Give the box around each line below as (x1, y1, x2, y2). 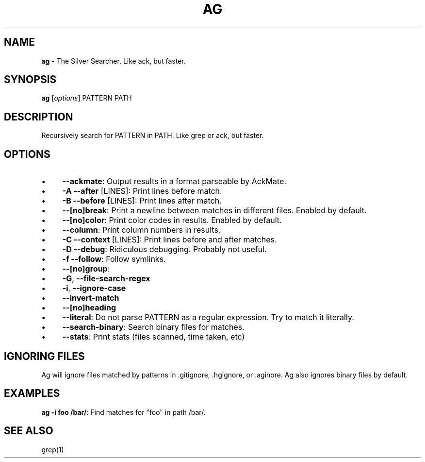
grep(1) (41, 445, 64, 454)
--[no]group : (62, 264, 110, 274)
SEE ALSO (4, 425, 53, 437)
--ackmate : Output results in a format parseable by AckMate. (62, 176, 287, 187)
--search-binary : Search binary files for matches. (62, 322, 245, 332)
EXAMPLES (4, 387, 60, 400)
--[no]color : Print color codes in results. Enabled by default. (62, 215, 282, 225)
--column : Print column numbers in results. (62, 225, 221, 235)
